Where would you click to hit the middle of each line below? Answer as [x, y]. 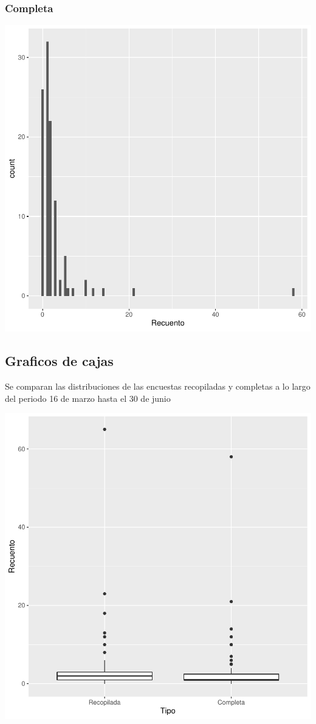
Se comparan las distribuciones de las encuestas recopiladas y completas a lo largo [158, 386]
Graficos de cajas [59, 361]
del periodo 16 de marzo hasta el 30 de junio [88, 398]
